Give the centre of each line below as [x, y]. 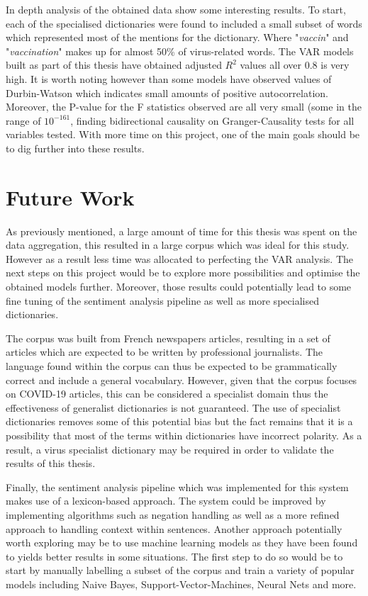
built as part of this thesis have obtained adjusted [114, 65]
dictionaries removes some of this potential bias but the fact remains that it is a [179, 421]
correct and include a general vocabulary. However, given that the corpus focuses [182, 379]
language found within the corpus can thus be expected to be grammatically [172, 366]
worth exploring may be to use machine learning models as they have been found [182, 542]
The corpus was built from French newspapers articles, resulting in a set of [168, 338]
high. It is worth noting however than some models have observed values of [169, 78]
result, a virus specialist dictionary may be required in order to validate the [170, 449]
